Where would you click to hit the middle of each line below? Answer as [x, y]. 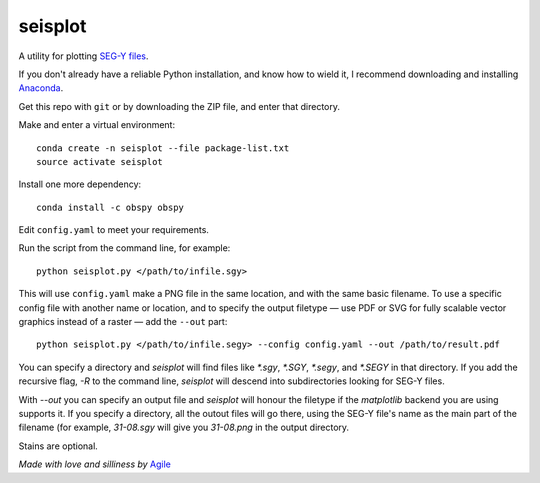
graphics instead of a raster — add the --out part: [123, 322]
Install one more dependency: [80, 184]
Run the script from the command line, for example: [124, 248]
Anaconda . [41, 88]
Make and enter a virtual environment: [96, 125]
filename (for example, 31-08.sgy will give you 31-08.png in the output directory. [184, 427]
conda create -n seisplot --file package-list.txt [163, 148]
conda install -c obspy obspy [110, 207]
